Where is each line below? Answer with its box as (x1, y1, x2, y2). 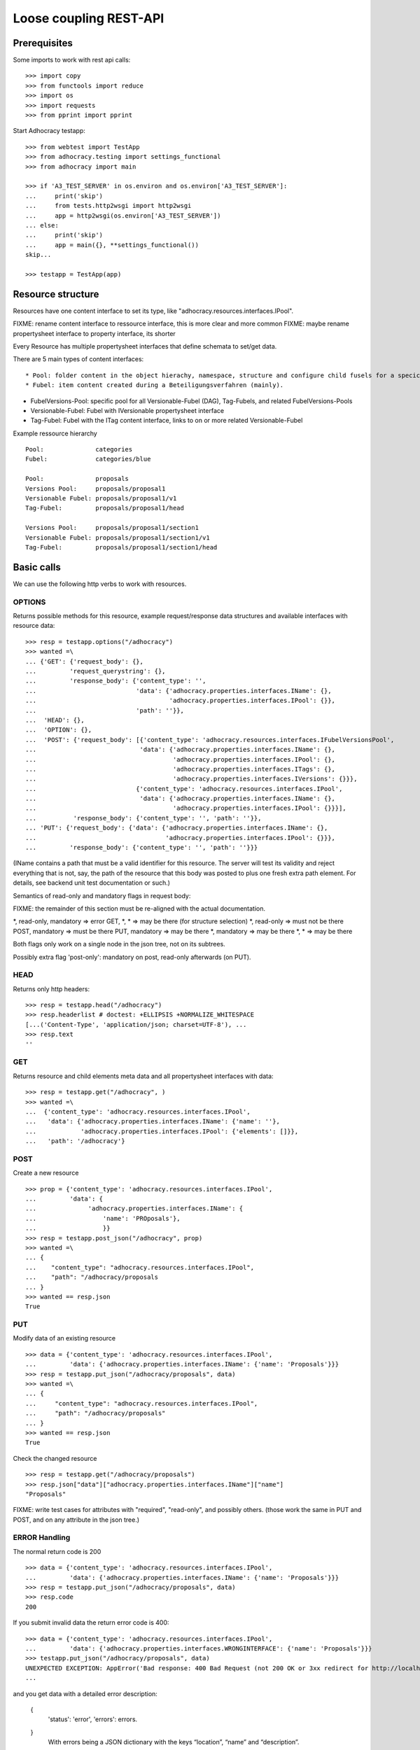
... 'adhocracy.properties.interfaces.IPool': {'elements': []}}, (25, 1127, 299, 1135)
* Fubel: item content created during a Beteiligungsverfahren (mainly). (25, 381, 284, 389)
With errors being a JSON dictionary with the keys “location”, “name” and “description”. (48, 1738, 300, 1746)
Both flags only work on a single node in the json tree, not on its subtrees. (13, 940, 225, 948)
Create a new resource (13, 1169, 79, 1177)
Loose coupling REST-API (13, 10, 164, 26)
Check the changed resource (13, 1454, 97, 1462)
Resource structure (13, 288, 99, 300)
